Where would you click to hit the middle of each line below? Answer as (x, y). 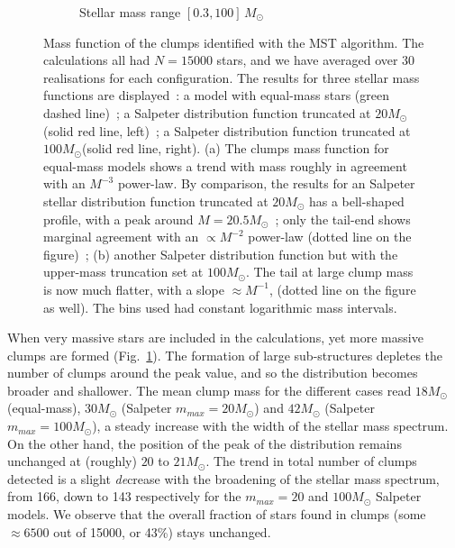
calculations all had (97, 60)
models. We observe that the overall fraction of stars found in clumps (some (217, 514)
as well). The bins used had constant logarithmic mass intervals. (220, 307)
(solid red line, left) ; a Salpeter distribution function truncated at (227, 130)
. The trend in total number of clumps (311, 461)
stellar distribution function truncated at (156, 201)
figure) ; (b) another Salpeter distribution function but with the (221, 254)
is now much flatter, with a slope (134, 289)
